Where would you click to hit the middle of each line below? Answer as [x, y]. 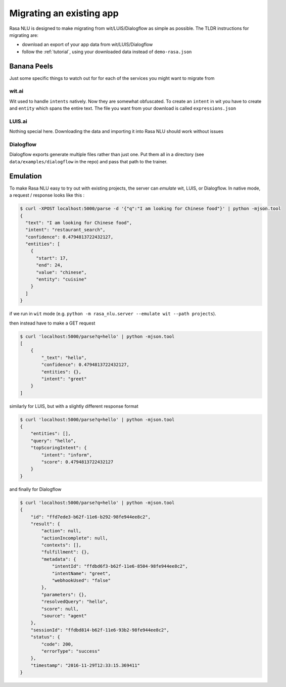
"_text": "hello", [64, 357]
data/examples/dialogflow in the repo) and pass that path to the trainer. [88, 161]
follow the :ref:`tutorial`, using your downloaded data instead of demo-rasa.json [107, 52]
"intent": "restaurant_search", [65, 230]
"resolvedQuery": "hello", [75, 602]
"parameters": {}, [64, 594]
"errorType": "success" [71, 651]
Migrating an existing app [64, 13]
